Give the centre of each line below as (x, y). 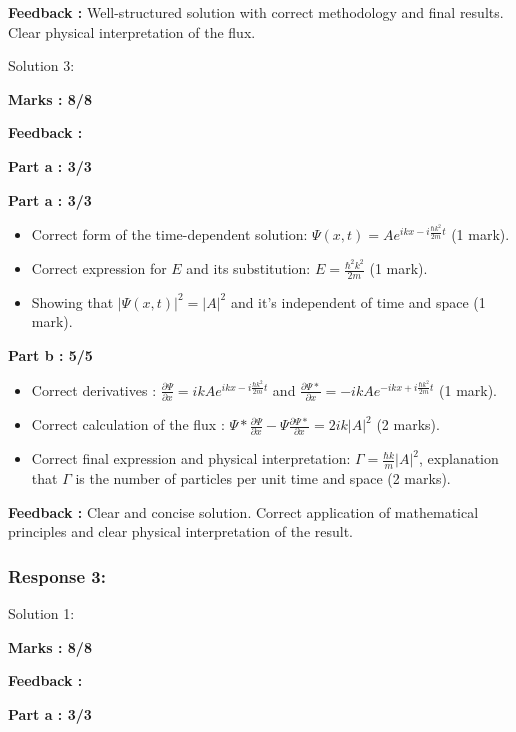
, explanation (459, 458)
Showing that (72, 301)
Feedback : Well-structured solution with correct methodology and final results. (256, 12)
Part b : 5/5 (50, 355)
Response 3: (57, 575)
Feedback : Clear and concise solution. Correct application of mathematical (243, 511)
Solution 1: (41, 613)
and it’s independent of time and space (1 (358, 301)
